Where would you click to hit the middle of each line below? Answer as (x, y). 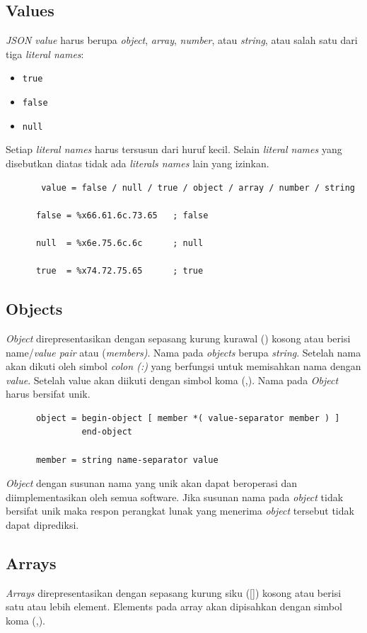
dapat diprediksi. (42, 525)
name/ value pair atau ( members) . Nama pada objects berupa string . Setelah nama (183, 352)
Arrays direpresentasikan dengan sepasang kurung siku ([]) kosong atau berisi (174, 592)
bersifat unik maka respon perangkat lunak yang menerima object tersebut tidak (180, 511)
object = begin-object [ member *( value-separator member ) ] (188, 418)
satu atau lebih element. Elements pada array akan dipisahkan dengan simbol (174, 606)
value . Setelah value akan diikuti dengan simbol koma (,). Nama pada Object (172, 380)
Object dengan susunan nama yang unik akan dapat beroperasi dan (151, 483)
